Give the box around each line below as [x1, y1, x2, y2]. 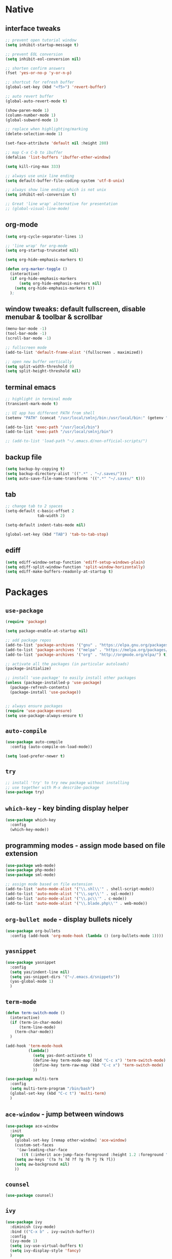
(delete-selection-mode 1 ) [5, 131, 63, 137]
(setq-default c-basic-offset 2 [5, 508, 74, 514]
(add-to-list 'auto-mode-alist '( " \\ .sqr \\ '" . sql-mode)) [5, 891, 134, 896]
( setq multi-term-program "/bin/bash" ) [10, 1086, 95, 1092]
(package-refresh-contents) [10, 685, 70, 690]
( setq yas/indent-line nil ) [10, 969, 70, 975]
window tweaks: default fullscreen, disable [5, 304, 146, 313]
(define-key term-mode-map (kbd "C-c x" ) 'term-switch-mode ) [32, 1058, 166, 1063]
